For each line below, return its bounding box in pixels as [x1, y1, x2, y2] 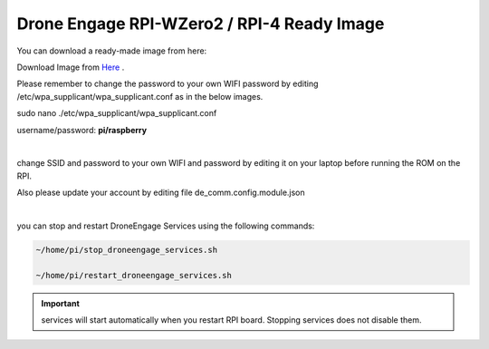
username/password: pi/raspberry [16, 124, 148, 135]
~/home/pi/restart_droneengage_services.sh [35, 270, 233, 280]
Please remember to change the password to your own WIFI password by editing [16, 78, 319, 90]
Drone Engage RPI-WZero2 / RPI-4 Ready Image [16, 14, 385, 34]
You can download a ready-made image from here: [16, 45, 207, 56]
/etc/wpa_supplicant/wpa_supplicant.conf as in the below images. [16, 91, 264, 102]
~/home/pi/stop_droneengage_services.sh [35, 245, 217, 255]
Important [41, 297, 81, 308]
